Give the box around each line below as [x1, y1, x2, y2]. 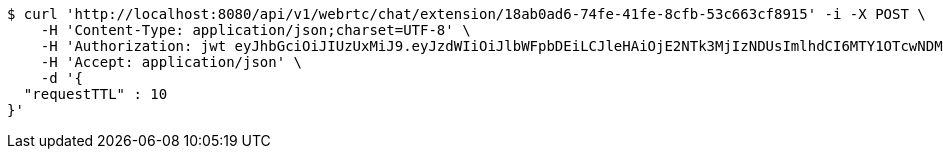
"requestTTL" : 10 [23, 86, 168, 102]
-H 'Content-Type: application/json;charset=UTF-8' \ [40, 22, 471, 38]
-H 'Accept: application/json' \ [40, 54, 303, 70]
